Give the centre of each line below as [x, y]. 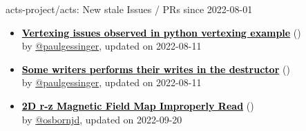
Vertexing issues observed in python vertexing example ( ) [161, 32]
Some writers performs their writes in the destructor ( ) [156, 69]
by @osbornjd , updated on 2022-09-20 [102, 119]
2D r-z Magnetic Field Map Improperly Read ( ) [138, 105]
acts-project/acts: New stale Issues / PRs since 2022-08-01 [129, 9]
